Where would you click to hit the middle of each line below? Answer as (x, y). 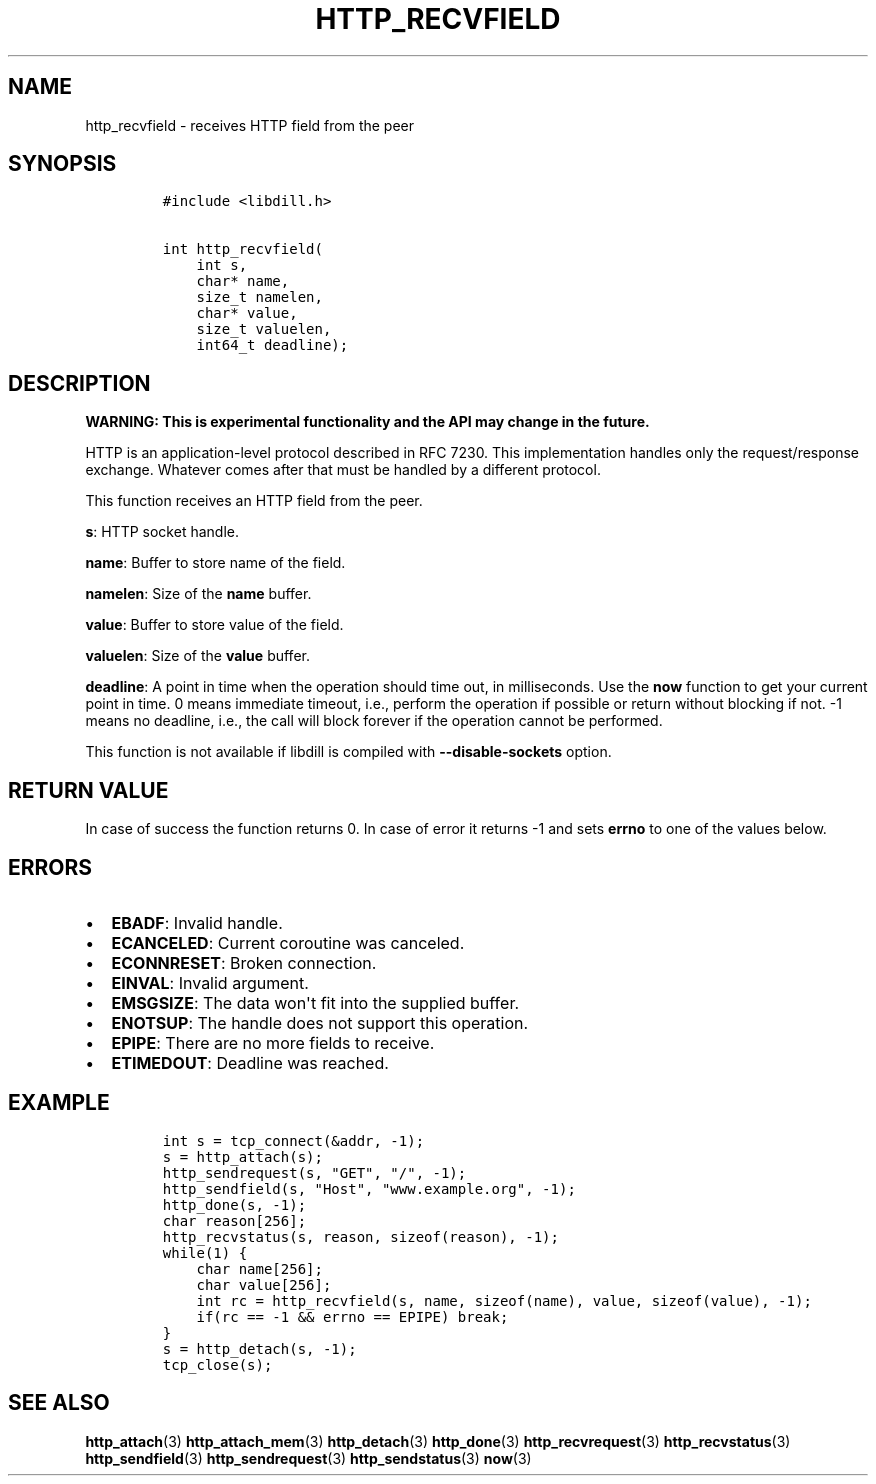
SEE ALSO (59, 1403)
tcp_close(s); (217, 1364)
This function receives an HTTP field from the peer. (254, 501)
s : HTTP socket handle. (162, 532)
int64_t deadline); (272, 345)
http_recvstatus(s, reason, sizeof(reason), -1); (360, 1236)
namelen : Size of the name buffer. (198, 594)
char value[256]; (264, 1284)
